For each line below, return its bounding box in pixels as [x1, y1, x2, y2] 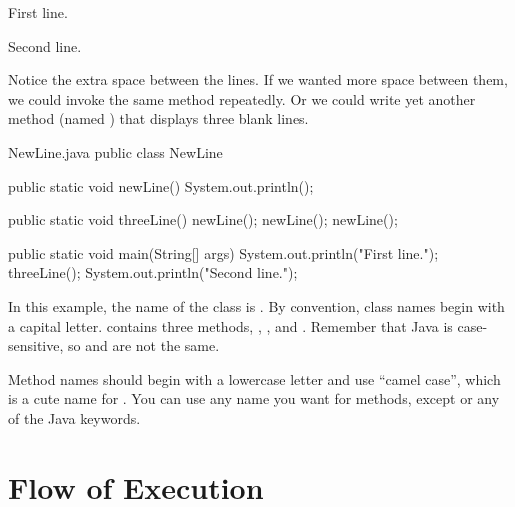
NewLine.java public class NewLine [8, 141, 223, 162]
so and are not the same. [68, 335, 220, 356]
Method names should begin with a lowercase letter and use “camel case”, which [8, 368, 501, 389]
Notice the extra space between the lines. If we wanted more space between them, [8, 69, 508, 90]
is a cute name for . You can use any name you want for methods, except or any [8, 388, 500, 409]
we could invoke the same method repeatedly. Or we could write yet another [8, 88, 476, 109]
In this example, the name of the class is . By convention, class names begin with [8, 295, 505, 316]
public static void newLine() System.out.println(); [8, 175, 314, 196]
